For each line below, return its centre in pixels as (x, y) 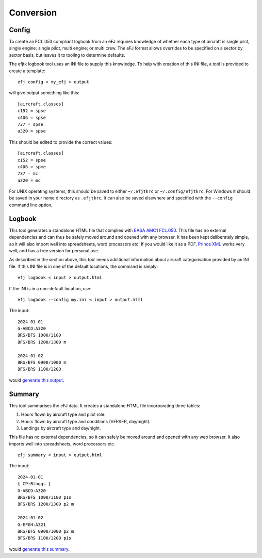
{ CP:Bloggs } (34, 484)
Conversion (33, 13)
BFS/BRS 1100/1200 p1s (45, 538)
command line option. (31, 205)
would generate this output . (36, 380)
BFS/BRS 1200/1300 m (42, 342)
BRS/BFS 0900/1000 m (42, 362)
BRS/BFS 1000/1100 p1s (45, 498)
